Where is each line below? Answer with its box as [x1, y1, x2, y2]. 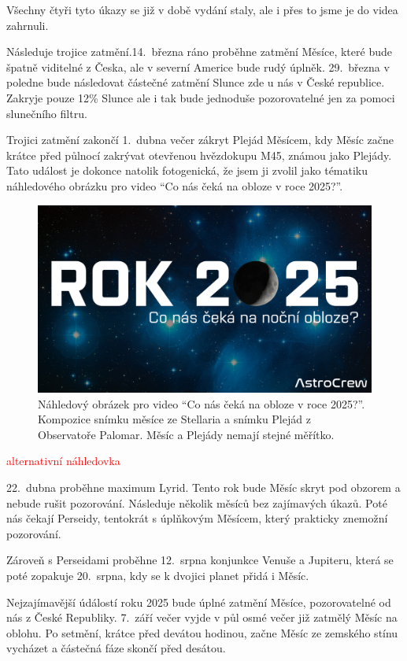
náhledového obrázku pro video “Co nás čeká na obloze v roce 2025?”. [6, 177, 343, 194]
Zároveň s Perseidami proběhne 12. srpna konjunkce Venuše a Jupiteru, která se [6, 552, 394, 568]
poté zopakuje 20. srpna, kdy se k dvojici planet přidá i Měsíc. [6, 567, 309, 583]
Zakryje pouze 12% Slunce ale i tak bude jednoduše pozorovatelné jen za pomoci [6, 89, 395, 105]
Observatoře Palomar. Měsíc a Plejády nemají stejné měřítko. [38, 426, 335, 442]
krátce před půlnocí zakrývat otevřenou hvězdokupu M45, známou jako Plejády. [6, 146, 392, 163]
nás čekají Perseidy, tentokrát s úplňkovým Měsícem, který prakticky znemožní [6, 510, 388, 526]
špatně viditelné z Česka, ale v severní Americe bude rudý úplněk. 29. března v [6, 58, 390, 75]
